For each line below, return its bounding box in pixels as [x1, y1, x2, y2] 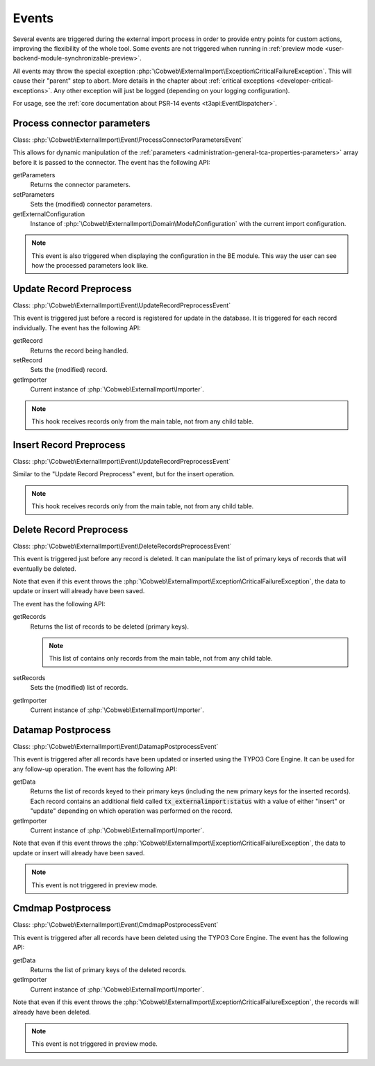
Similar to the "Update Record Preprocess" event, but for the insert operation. [12, 470, 235, 478]
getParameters [12, 170, 56, 179]
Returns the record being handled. [30, 346, 128, 355]
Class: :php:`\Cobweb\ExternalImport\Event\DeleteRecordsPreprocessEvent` [12, 542, 232, 550]
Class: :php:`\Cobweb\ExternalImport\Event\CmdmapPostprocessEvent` [12, 921, 219, 929]
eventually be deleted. [12, 564, 76, 573]
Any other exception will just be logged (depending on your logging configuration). [53, 86, 290, 95]
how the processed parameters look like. [31, 261, 149, 270]
